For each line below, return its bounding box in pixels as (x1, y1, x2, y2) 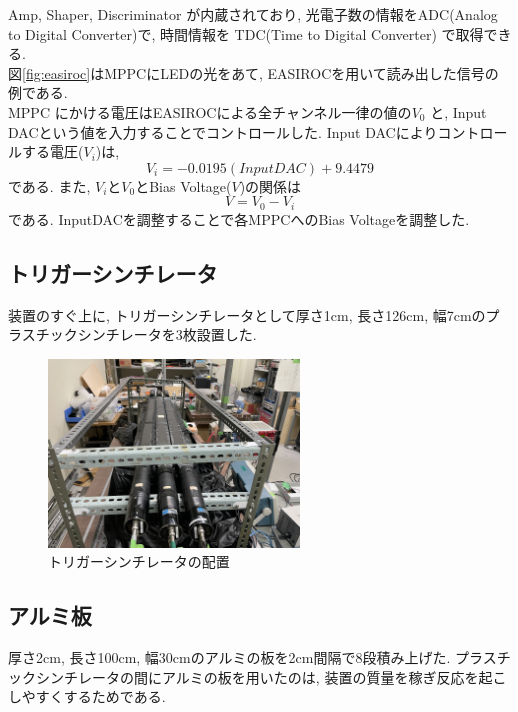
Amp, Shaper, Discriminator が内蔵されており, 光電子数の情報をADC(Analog (8, 4, 498, 24)
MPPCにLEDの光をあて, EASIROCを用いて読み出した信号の (104, 62, 499, 83)
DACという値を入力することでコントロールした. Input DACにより (8, 121, 438, 142)
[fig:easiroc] (22, 62, 91, 83)
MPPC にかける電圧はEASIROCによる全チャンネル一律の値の (8, 101, 412, 122)
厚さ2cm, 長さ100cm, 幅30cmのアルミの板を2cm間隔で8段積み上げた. (8, 647, 451, 668)
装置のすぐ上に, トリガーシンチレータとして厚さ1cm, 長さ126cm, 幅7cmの (8, 304, 486, 325)
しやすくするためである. (8, 686, 166, 707)
